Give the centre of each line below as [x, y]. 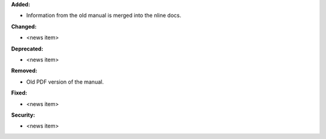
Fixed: [19, 93]
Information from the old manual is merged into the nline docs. [104, 16]
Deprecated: [27, 49]
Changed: [24, 26]
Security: [23, 115]
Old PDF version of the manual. [65, 82]
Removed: [24, 71]
